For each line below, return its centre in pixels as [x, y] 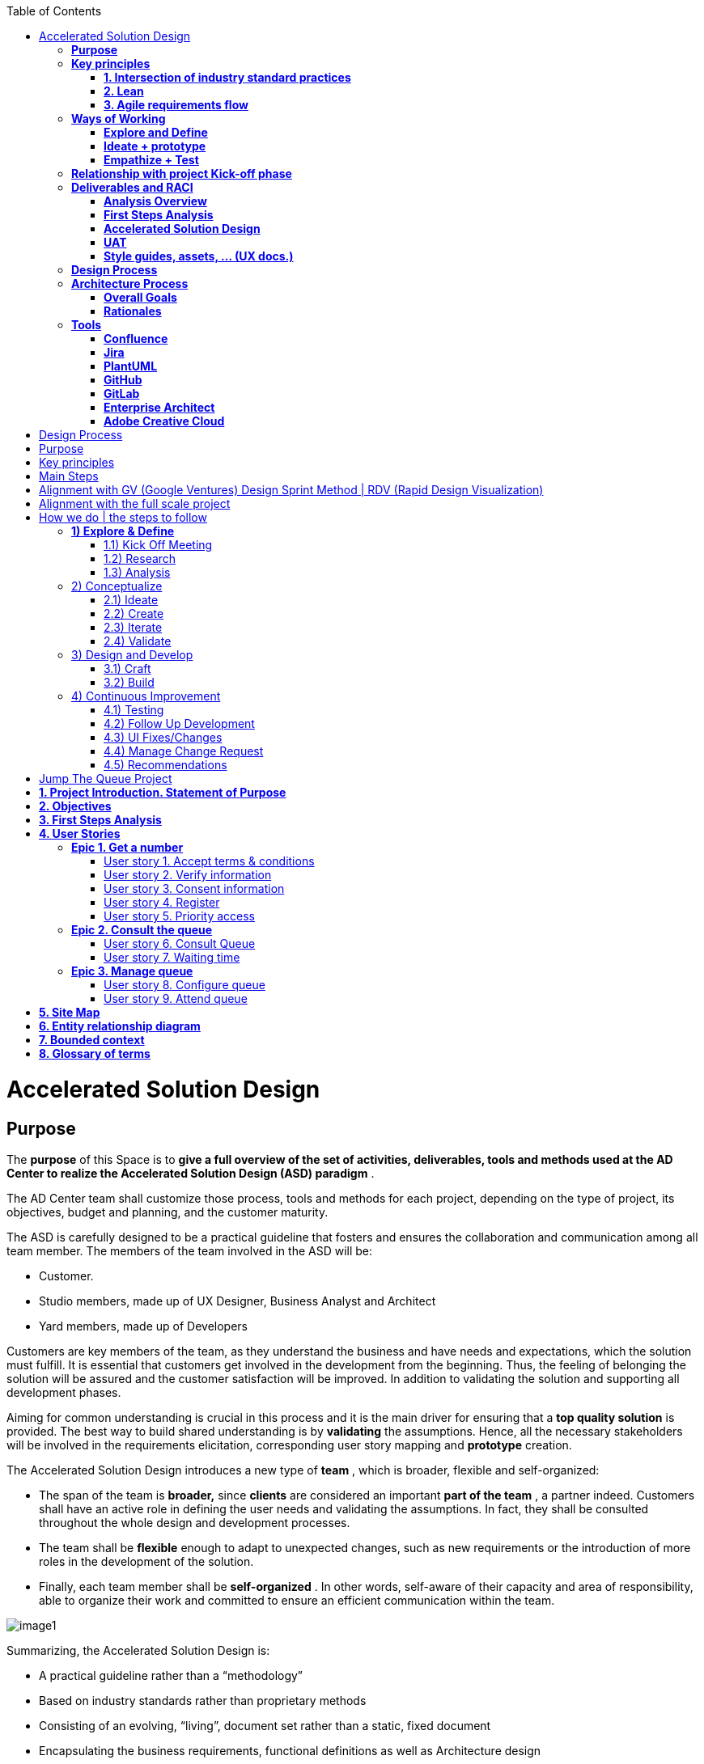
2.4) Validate [138, 641]
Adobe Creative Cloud [164, 421]
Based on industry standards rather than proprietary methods [203, 1700]
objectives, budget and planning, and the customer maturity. [168, 1212]
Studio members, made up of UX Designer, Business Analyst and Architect [237, 1301]
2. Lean [124, 91]
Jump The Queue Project [106, 778]
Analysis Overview [155, 201]
